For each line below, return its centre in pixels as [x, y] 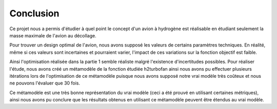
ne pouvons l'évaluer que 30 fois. [45, 83]
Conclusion [34, 13]
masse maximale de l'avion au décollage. [53, 35]
